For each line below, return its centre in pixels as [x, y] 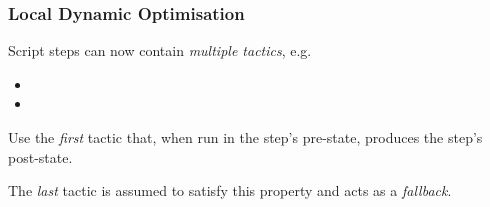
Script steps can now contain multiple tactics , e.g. [160, 50]
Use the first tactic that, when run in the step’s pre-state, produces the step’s [245, 137]
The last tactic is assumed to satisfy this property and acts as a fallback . [230, 190]
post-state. [40, 156]
